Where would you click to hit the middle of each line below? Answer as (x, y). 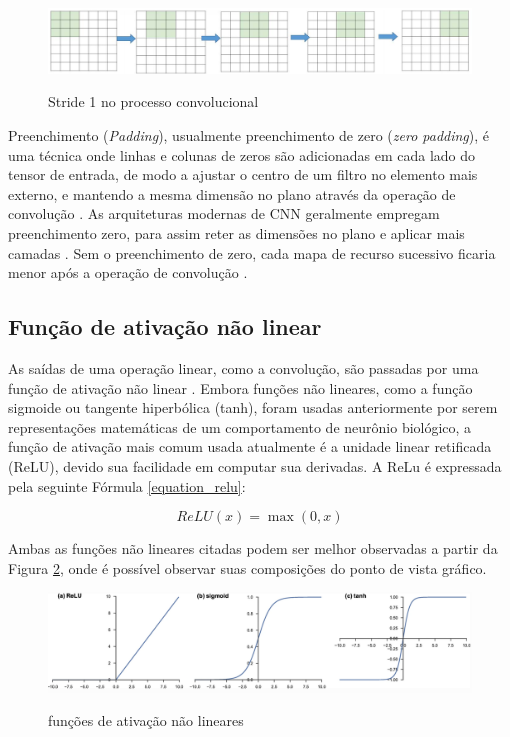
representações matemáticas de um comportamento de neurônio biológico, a (240, 426)
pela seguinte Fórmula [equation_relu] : (127, 485)
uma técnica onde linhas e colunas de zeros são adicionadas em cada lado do (242, 154)
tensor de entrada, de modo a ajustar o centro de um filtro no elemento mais (243, 174)
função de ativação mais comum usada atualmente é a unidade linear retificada (250, 446)
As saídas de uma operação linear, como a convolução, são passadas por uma (243, 367)
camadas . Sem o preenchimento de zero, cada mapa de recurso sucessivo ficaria (252, 252)
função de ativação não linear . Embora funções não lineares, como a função (240, 387)
